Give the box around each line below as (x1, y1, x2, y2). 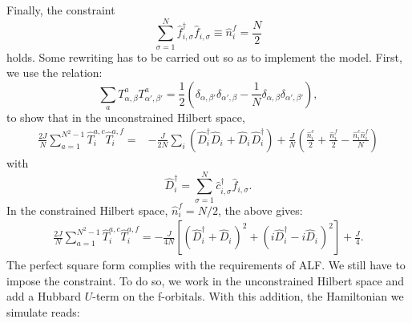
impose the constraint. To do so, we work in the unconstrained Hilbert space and (6, 272, 404, 289)
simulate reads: (6, 304, 80, 321)
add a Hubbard (6, 288, 82, 305)
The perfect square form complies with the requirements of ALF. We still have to (6, 256, 406, 273)
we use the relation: (6, 64, 103, 81)
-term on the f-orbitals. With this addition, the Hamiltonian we (92, 288, 404, 305)
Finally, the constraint (6, 2, 115, 18)
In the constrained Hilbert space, (6, 201, 168, 218)
